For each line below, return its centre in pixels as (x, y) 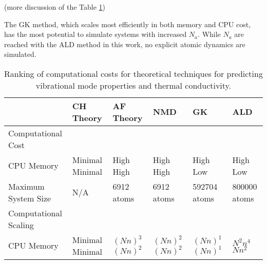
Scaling (21, 225)
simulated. (20, 54)
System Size (30, 198)
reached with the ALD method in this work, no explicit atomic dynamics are (125, 44)
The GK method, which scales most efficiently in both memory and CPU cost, (128, 24)
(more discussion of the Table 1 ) (55, 7)
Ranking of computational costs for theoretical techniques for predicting (133, 73)
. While (209, 34)
